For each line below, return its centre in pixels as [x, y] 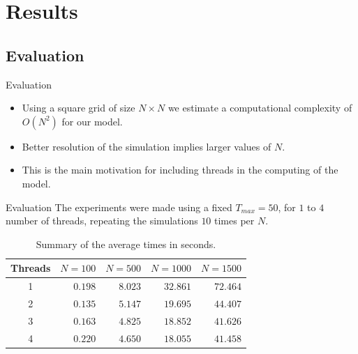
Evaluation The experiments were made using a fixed [119, 207]
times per [234, 221]
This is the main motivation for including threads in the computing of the [180, 170]
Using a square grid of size [79, 108]
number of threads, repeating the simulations [102, 221]
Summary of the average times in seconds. [126, 244]
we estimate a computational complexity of [260, 108]
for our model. [92, 121]
